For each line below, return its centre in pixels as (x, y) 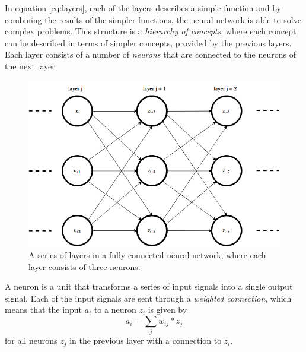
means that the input (43, 310)
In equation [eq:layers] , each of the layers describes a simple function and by (143, 8)
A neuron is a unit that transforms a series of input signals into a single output (149, 286)
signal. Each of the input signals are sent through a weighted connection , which (148, 298)
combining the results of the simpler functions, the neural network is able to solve (153, 19)
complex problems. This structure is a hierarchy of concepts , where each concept (151, 31)
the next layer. (31, 66)
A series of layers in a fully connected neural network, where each (147, 255)
